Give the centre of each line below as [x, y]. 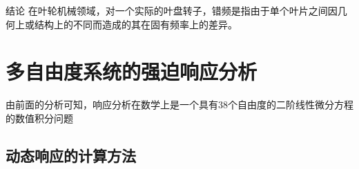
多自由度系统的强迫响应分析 [132, 71]
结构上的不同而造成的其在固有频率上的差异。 [136, 24]
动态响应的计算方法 [71, 155]
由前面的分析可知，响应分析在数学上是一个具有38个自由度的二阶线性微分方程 [179, 105]
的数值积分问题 [39, 118]
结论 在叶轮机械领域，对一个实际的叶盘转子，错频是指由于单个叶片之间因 [172, 10]
